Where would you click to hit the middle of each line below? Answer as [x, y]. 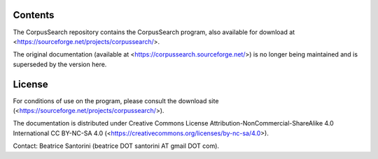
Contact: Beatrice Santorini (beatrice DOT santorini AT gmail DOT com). [116, 146]
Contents [34, 15]
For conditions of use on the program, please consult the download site [116, 100]
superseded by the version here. [60, 64]
